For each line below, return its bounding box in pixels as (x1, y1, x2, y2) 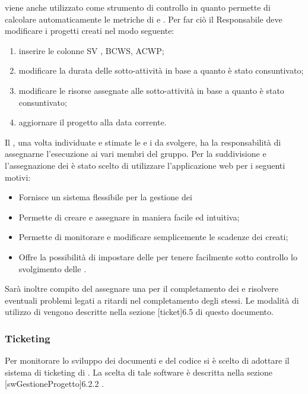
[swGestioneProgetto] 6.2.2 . (5, 377, 104, 390)
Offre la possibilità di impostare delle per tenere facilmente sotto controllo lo (18, 250, 297, 263)
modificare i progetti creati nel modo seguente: (5, 24, 174, 37)
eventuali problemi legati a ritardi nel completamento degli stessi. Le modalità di (5, 294, 299, 306)
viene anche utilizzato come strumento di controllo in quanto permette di (5, 1, 271, 13)
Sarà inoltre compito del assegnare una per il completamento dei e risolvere (5, 282, 278, 295)
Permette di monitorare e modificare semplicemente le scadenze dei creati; (18, 231, 288, 243)
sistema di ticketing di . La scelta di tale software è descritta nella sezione (5, 365, 272, 378)
